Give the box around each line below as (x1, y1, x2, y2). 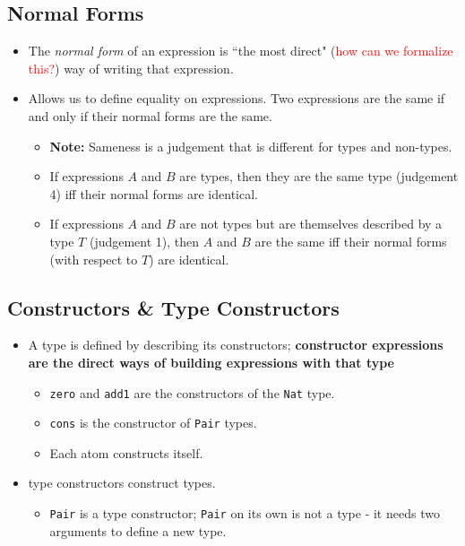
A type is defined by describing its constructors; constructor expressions (28, 335, 443, 354)
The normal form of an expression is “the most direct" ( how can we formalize (28, 41, 453, 60)
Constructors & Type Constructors (7, 293, 340, 321)
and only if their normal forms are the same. (28, 106, 272, 125)
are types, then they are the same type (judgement (179, 167, 459, 186)
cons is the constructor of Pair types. (49, 413, 257, 432)
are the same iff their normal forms (254, 231, 447, 250)
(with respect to (49, 249, 138, 268)
